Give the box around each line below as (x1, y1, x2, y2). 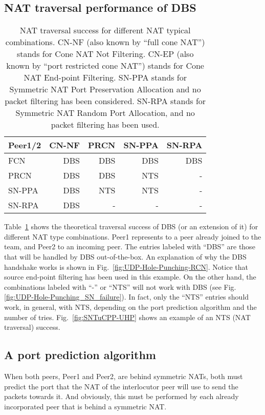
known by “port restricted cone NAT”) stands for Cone (6, 60, 204, 72)
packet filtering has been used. (51, 118, 160, 131)
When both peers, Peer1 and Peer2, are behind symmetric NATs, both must (4, 370, 243, 381)
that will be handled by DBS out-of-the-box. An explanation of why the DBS (4, 251, 247, 262)
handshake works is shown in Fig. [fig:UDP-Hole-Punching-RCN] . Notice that (4, 261, 248, 272)
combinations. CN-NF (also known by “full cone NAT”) (5, 36, 205, 48)
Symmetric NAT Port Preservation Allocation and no (9, 83, 201, 95)
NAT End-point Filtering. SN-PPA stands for (24, 71, 187, 84)
